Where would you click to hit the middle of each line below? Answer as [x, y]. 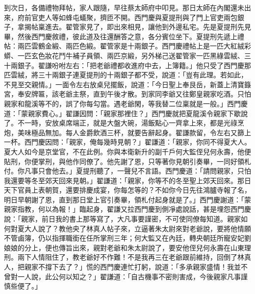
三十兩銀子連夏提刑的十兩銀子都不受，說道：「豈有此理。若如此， [143, 75]
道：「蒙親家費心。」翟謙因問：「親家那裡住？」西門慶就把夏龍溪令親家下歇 [122, 113]
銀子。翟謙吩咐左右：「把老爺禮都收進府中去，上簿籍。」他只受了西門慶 [131, 65]
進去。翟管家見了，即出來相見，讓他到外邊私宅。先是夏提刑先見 [148, 27]
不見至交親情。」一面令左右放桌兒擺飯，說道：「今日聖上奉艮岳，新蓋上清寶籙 [127, 84]
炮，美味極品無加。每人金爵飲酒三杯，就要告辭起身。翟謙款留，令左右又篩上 [127, 132]
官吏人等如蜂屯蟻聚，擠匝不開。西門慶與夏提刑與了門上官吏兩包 [134, 17]
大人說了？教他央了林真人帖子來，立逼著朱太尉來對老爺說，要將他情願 [138, 228]
